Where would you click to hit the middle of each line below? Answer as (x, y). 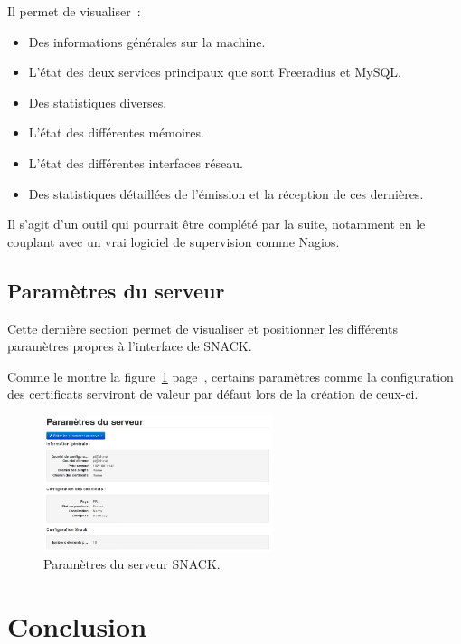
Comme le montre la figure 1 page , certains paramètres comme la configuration (230, 376)
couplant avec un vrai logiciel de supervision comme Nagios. (174, 241)
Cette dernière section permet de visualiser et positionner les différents (202, 328)
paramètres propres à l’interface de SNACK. (130, 346)
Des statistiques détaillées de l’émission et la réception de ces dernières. (226, 193)
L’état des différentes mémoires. (116, 133)
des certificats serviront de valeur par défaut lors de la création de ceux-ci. (213, 394)
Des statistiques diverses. (98, 102)
